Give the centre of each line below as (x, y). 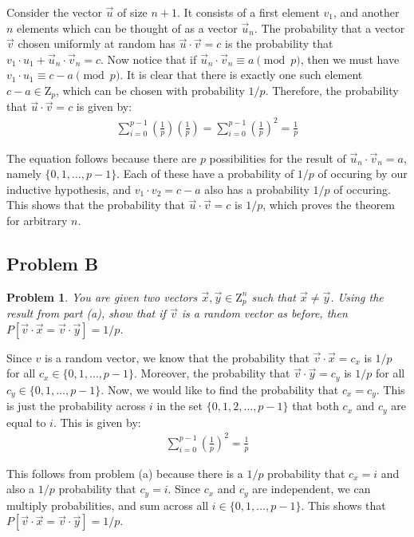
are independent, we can (311, 489)
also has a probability (257, 189)
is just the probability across (76, 406)
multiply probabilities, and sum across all (108, 505)
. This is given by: (97, 422)
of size (132, 12)
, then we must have (350, 59)
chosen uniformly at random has (97, 43)
